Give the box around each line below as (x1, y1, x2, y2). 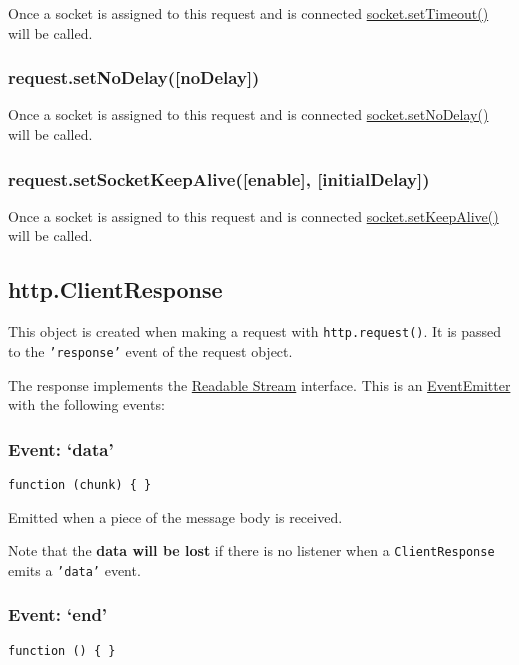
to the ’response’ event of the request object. (8, 340, 293, 361)
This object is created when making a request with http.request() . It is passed (8, 321, 502, 342)
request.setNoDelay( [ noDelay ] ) (8, 65, 260, 90)
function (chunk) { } (8, 477, 152, 492)
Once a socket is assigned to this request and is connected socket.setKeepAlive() (8, 205, 499, 226)
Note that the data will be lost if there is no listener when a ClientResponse (8, 540, 495, 561)
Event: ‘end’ (8, 602, 108, 627)
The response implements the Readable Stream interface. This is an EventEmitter (8, 374, 511, 395)
